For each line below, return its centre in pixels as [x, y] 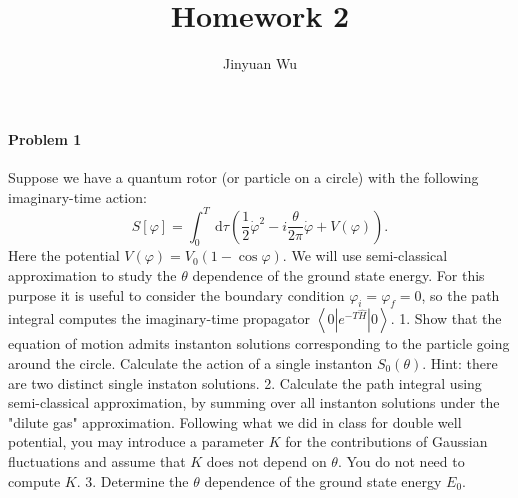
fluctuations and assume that [97, 460]
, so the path [460, 294]
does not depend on [266, 460]
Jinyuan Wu [260, 63]
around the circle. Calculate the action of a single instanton [190, 362]
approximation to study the [92, 275]
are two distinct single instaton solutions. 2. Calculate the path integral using [245, 382]
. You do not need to [401, 460]
